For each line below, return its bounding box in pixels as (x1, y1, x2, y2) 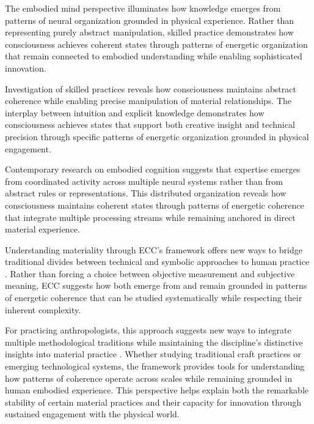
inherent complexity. (5, 303, 81, 316)
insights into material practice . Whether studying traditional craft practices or (5, 348, 301, 360)
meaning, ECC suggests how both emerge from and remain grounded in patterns (5, 279, 307, 292)
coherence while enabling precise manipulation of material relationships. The (5, 94, 292, 107)
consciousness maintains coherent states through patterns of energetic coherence (5, 198, 304, 211)
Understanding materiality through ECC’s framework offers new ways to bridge (5, 243, 302, 256)
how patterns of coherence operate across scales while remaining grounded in (5, 371, 292, 384)
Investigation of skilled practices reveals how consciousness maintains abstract (5, 82, 296, 95)
